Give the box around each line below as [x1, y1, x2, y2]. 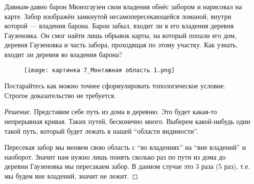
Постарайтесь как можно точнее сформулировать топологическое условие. [4, 81, 226, 91]
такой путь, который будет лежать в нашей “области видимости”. [4, 125, 198, 136]
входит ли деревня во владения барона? [4, 49, 122, 59]
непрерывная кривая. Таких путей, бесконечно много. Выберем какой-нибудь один [4, 116, 251, 126]
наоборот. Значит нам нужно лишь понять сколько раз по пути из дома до [4, 151, 226, 162]
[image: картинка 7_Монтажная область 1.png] [24, 66, 175, 74]
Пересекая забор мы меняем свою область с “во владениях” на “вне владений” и [4, 142, 246, 152]
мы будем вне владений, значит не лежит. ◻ [4, 170, 138, 181]
